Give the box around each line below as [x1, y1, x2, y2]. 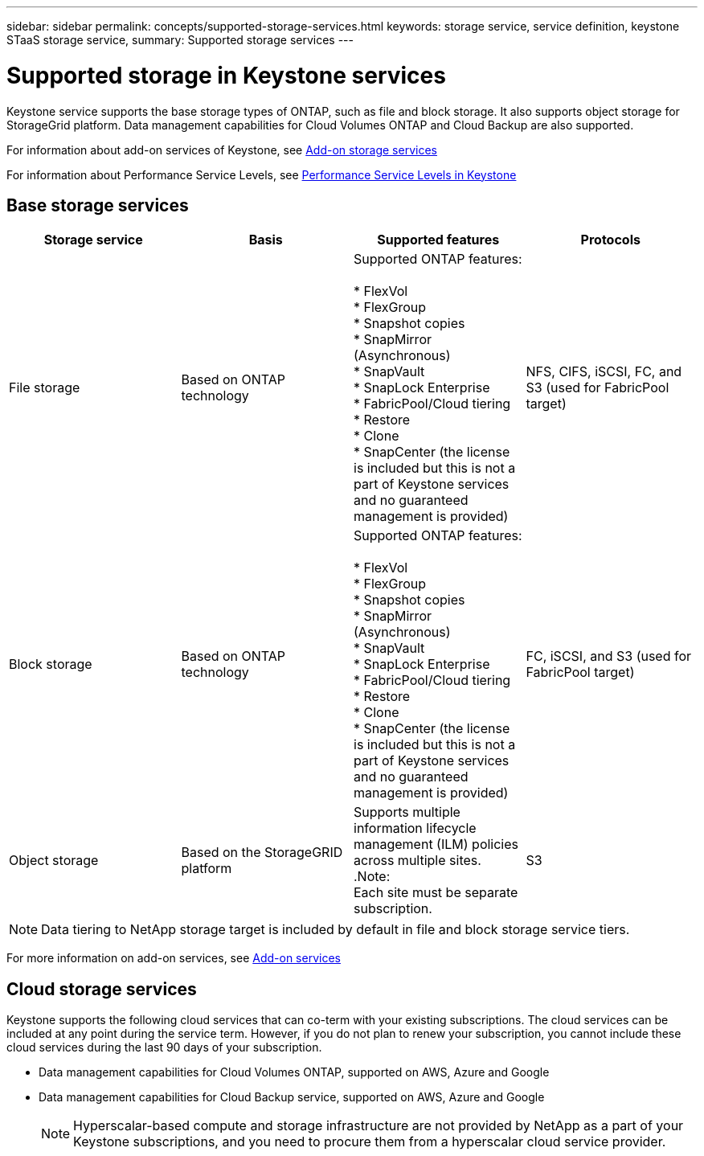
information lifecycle [354, 820, 477, 837]
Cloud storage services [6, 978, 197, 999]
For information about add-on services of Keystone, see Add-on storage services [6, 142, 437, 157]
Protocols [580, 232, 641, 248]
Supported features [377, 232, 500, 248]
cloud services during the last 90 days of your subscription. [6, 1040, 322, 1055]
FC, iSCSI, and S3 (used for [526, 648, 692, 665]
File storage [9, 379, 80, 396]
